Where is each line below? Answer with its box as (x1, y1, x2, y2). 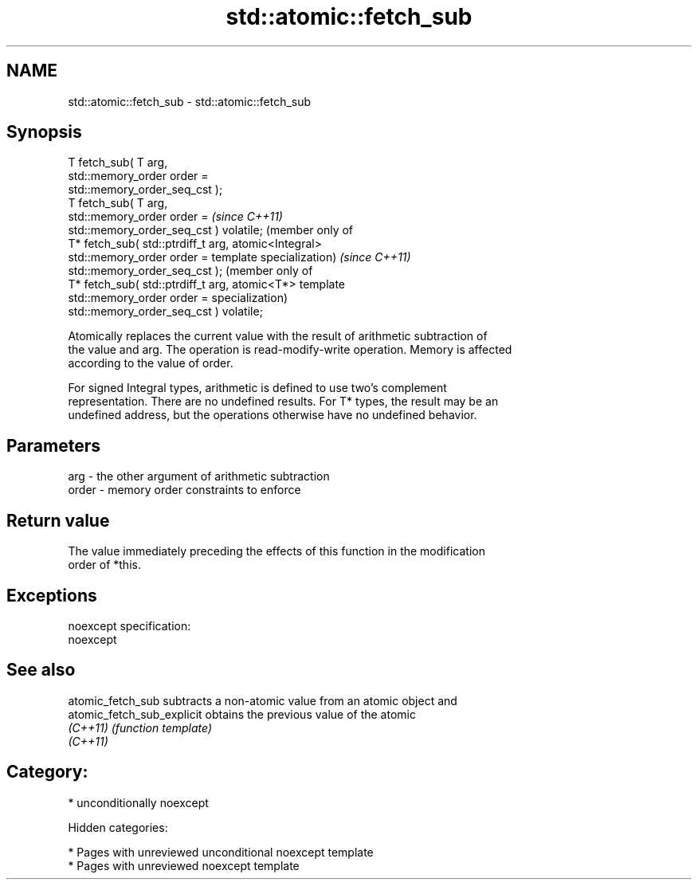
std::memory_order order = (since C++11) (68, 210, 283, 224)
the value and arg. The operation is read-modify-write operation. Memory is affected (68, 343, 512, 357)
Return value (6, 510, 110, 531)
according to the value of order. (68, 356, 233, 370)
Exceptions (6, 585, 97, 606)
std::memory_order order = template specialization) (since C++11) (68, 250, 411, 265)
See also (6, 660, 76, 680)
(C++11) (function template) (68, 720, 213, 735)
